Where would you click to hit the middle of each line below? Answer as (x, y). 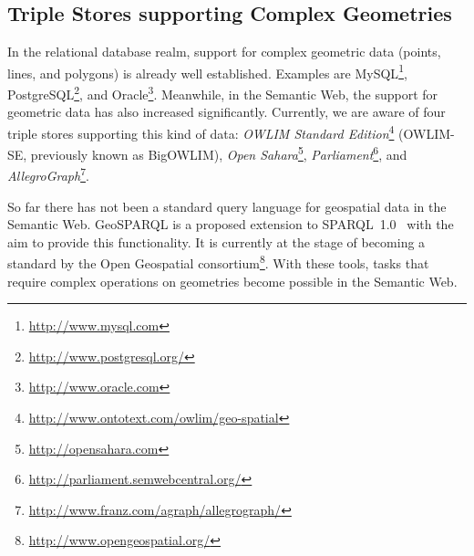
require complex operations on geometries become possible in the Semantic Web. (232, 281)
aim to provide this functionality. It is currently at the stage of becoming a (216, 241)
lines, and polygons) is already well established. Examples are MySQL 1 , (207, 71)
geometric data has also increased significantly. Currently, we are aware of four (227, 112)
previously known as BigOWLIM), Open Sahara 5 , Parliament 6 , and (219, 153)
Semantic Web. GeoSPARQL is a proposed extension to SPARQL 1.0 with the (231, 224)
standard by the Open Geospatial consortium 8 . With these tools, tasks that (218, 262)
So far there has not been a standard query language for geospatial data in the (227, 206)
